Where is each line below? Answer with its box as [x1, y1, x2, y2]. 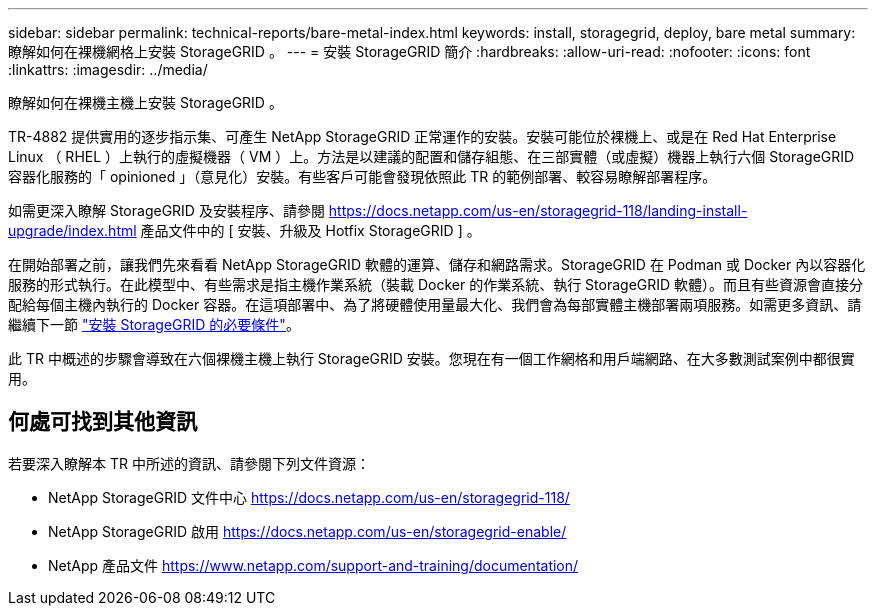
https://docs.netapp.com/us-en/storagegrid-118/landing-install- [328, 202, 748, 219]
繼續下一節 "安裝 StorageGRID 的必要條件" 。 [8, 316, 300, 333]
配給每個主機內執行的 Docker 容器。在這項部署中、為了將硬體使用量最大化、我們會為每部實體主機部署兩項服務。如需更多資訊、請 [8, 296, 862, 313]
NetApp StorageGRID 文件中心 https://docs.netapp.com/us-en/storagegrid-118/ [48, 488, 570, 506]
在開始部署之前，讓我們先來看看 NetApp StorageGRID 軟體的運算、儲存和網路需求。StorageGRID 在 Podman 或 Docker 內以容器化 [8, 256, 866, 273]
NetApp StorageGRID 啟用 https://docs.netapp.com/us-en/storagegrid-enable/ [48, 522, 567, 540]
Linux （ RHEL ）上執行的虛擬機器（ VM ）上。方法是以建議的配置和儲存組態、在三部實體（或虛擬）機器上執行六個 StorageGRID [8, 148, 855, 165]
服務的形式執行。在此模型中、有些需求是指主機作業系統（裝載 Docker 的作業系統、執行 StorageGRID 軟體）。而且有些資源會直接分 [8, 276, 864, 293]
